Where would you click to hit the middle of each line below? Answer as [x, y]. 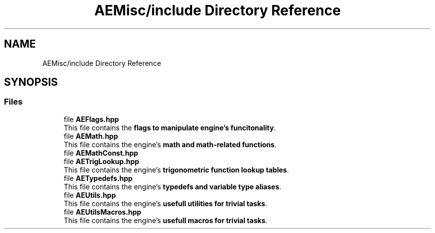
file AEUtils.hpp [90, 195]
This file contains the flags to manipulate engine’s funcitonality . [170, 127]
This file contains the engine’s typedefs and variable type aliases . [173, 186]
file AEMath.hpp [91, 136]
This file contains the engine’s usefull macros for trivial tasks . [166, 220]
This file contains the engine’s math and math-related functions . [170, 144]
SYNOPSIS [31, 82]
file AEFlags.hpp [91, 119]
